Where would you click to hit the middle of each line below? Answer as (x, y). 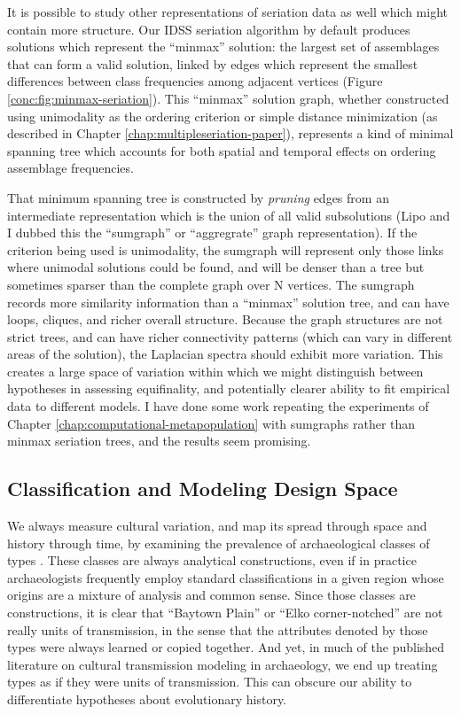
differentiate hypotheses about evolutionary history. (147, 698)
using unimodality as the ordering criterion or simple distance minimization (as (223, 116)
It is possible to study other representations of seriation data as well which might (227, 12)
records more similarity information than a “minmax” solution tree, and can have (228, 302)
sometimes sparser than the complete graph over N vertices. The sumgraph (211, 284)
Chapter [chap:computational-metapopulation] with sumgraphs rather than (211, 423)
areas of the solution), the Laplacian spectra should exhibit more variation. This (225, 354)
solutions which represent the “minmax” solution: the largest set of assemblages (223, 47)
